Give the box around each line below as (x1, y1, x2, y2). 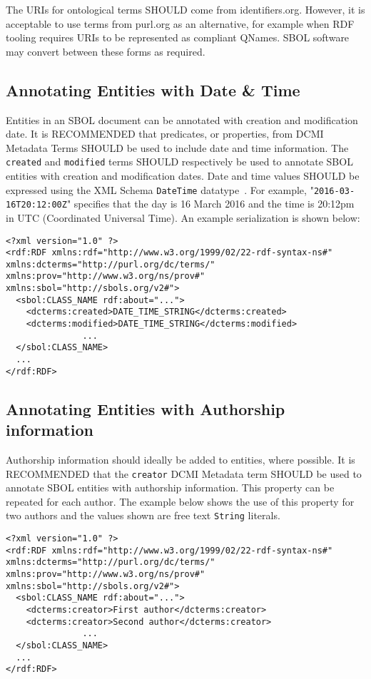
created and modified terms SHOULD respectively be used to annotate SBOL (6, 154, 353, 169)
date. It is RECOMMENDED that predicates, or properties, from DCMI (6, 126, 324, 141)
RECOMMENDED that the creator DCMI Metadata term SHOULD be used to (6, 466, 362, 481)
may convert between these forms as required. (6, 44, 205, 58)
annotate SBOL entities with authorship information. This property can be (6, 480, 335, 495)
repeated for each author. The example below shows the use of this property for (6, 494, 355, 509)
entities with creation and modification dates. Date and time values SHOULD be (6, 168, 360, 183)
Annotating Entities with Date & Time (6, 78, 300, 101)
